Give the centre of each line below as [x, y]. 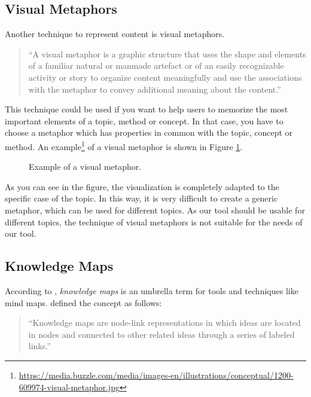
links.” [39, 346]
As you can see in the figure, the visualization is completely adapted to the [142, 186]
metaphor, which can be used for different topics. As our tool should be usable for [155, 210]
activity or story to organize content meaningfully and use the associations [165, 77]
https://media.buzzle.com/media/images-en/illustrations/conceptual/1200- [156, 375]
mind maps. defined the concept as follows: [83, 302]
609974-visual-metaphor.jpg [69, 387]
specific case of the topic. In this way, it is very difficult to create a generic [141, 198]
